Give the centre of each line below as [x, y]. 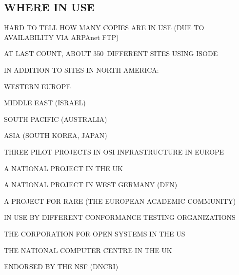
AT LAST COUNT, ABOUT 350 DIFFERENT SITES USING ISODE [111, 53]
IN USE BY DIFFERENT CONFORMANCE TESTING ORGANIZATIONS [120, 217]
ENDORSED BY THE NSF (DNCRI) [61, 266]
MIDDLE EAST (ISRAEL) [45, 103]
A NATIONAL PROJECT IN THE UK [63, 168]
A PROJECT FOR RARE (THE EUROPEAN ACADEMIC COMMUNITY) [120, 201]
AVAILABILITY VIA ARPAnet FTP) [61, 37]
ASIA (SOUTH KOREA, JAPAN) [56, 135]
